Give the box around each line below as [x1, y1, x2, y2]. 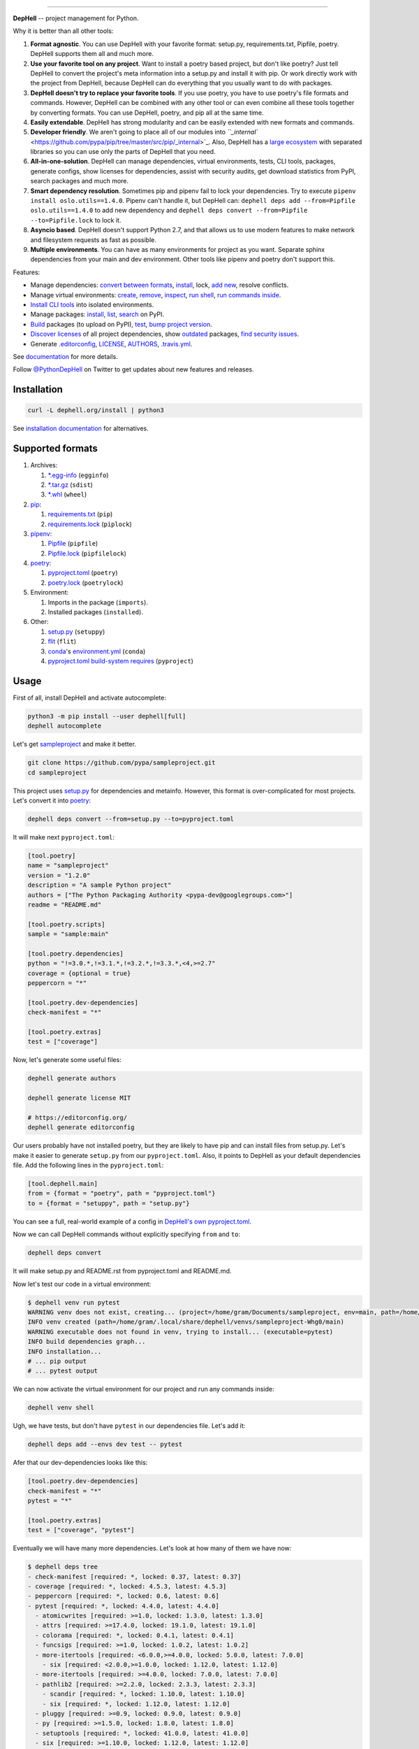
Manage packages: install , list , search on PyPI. [30, 310, 164, 318]
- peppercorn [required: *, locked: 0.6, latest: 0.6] [27, 1592, 219, 1600]
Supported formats [13, 443, 98, 455]
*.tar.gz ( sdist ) [47, 480, 94, 489]
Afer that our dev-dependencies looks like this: [13, 1459, 148, 1467]
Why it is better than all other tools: [13, 27, 114, 35]
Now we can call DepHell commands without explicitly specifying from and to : [13, 1230, 241, 1238]
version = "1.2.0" [27, 871, 91, 879]
